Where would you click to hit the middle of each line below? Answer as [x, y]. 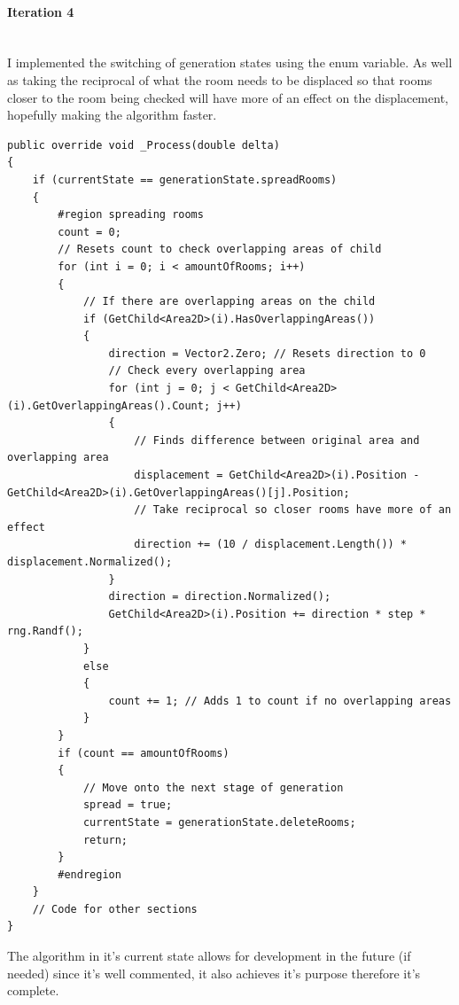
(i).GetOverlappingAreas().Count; [109, 405]
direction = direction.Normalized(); [220, 597]
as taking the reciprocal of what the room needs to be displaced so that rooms [220, 79]
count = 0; [89, 232]
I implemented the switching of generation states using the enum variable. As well [230, 62]
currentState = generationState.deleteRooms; [219, 822]
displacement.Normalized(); [90, 562]
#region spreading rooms [131, 215]
